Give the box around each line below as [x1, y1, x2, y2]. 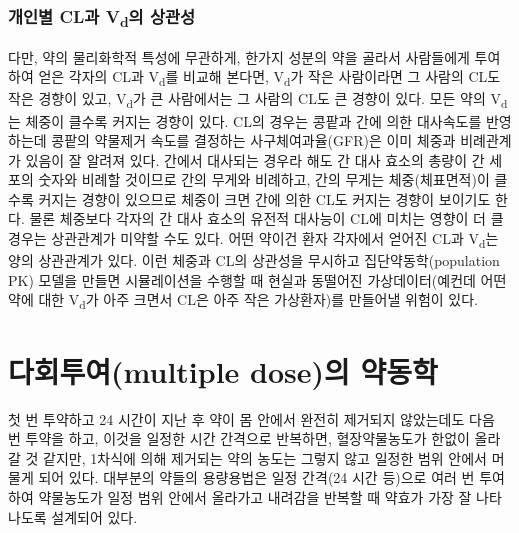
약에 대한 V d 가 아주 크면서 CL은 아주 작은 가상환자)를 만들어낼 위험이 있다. [8, 289, 478, 313]
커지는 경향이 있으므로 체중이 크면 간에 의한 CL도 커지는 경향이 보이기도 [38, 188, 491, 209]
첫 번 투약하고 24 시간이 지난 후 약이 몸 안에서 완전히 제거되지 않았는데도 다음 [8, 408, 495, 429]
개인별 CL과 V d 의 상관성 [8, 3, 196, 32]
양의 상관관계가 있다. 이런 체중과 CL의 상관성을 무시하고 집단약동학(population [8, 250, 500, 271]
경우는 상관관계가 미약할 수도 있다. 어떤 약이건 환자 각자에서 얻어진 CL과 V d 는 [8, 228, 499, 251]
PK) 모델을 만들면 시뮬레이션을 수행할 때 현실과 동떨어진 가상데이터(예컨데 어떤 [8, 269, 507, 290]
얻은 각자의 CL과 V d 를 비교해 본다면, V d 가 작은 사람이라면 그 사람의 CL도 [38, 66, 501, 90]
